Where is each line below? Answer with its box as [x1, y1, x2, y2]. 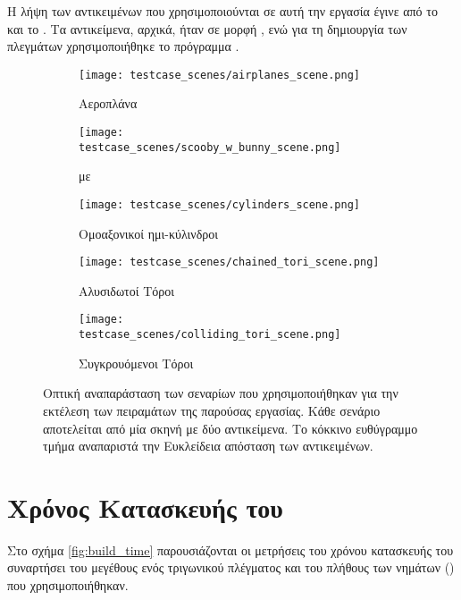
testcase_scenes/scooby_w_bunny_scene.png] [79, 140, 341, 154]
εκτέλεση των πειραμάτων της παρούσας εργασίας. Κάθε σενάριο [43, 401, 381, 419]
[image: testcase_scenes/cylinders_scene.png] [79, 198, 360, 211]
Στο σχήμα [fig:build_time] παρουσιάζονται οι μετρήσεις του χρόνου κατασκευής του [7, 540, 454, 559]
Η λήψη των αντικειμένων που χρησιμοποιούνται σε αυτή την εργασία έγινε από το [7, 2, 438, 20]
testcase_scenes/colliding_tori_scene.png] [79, 328, 341, 342]
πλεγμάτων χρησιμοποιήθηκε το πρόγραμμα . [7, 37, 239, 55]
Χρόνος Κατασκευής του [7, 488, 283, 525]
